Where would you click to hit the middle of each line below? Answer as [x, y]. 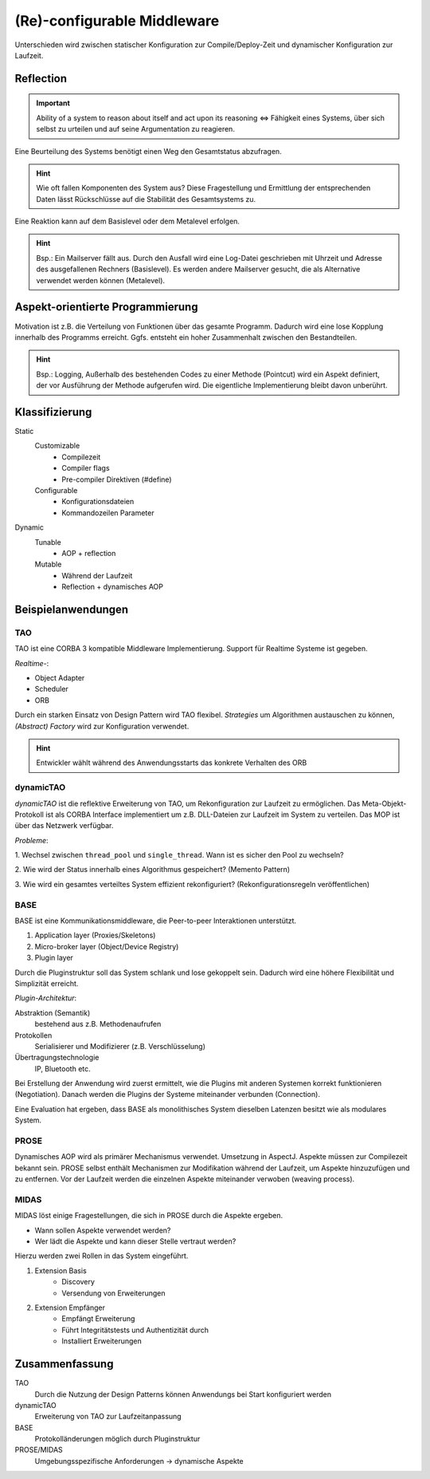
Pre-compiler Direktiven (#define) [117, 479]
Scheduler [52, 689]
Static [24, 432]
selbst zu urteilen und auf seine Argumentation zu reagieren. [135, 129]
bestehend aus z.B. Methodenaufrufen [98, 1024]
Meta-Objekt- [384, 803]
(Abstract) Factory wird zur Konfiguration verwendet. [102, 726]
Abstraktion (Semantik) [53, 1012]
